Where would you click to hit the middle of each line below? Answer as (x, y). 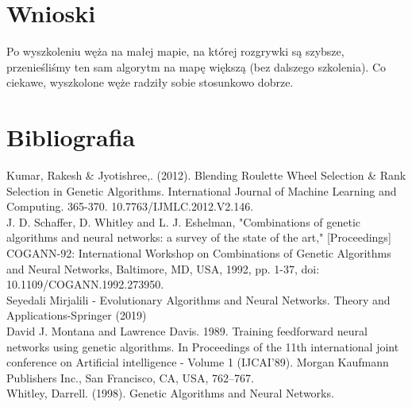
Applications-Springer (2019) (77, 315)
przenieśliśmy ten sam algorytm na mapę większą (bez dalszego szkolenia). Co (196, 66)
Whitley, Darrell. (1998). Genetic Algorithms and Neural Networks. (170, 393)
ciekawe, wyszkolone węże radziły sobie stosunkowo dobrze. (150, 82)
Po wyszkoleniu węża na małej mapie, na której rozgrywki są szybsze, (175, 51)
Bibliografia (71, 137)
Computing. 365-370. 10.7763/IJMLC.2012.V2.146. (130, 206)
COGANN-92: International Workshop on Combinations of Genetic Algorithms (199, 253)
